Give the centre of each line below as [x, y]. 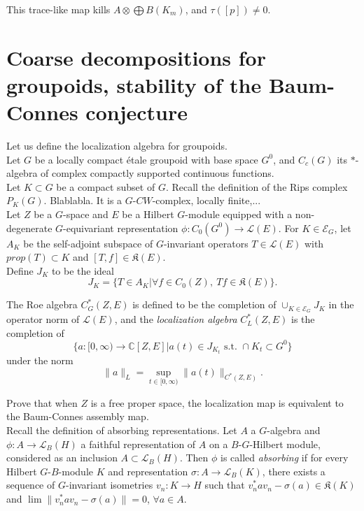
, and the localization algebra [176, 319]
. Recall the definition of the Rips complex [257, 186]
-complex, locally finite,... [206, 200]
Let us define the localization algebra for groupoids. [117, 146]
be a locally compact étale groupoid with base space [146, 159]
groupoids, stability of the [134, 84]
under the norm [40, 360]
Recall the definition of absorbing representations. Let [122, 430]
